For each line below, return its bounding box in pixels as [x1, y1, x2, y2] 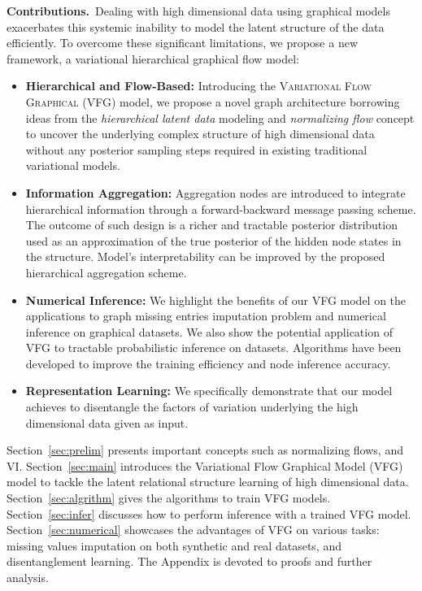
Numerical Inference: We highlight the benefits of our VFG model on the [25, 291, 407, 308]
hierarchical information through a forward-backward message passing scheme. [25, 200, 416, 217]
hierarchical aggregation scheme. [25, 263, 187, 280]
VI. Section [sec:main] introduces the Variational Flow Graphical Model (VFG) [7, 457, 403, 474]
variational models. [25, 157, 120, 174]
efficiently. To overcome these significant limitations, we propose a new [7, 34, 358, 51]
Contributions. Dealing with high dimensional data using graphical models [7, 2, 390, 19]
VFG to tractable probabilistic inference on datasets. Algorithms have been [25, 339, 402, 356]
